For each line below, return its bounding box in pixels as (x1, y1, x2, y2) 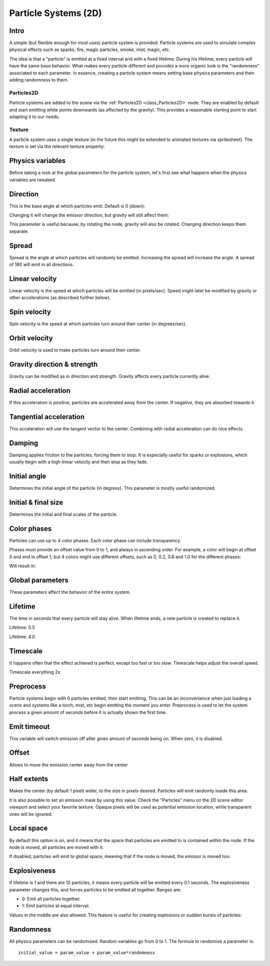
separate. (9, 228, 29, 234)
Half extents (9, 775, 48, 783)
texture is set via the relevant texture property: (9, 143, 105, 149)
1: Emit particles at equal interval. (21, 903, 90, 909)
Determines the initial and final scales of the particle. (9, 511, 117, 517)
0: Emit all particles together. (21, 896, 81, 902)
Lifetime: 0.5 (9, 625, 35, 631)
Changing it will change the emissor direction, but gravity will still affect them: (9, 212, 169, 218)
